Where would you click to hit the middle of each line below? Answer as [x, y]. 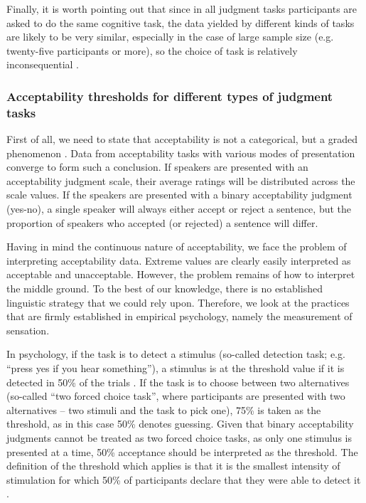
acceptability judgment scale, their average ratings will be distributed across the [181, 180]
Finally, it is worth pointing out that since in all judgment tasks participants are [182, 9]
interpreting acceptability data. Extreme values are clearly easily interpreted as [179, 260]
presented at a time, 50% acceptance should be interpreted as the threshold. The [182, 451]
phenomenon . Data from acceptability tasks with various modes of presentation [181, 153]
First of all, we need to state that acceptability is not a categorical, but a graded [182, 139]
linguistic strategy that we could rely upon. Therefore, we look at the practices [178, 302]
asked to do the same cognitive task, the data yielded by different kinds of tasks [181, 22]
